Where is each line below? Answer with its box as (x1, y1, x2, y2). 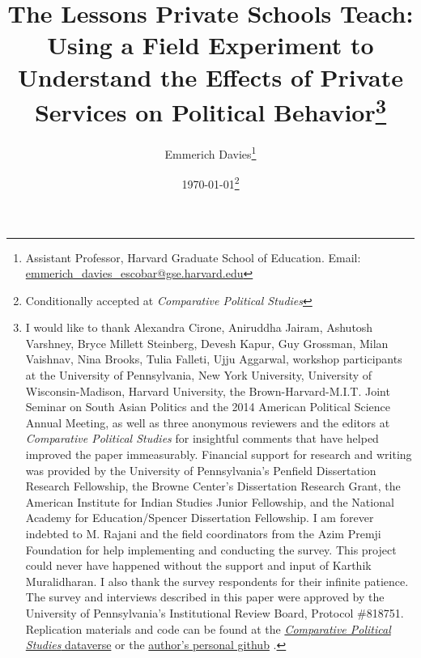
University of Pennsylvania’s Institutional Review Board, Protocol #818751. (25, 604, 404, 621)
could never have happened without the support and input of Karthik (25, 557, 372, 574)
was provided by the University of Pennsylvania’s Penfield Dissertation (25, 461, 376, 478)
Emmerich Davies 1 (164, 143, 257, 162)
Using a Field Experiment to (47, 28, 374, 62)
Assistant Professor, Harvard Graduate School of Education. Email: (25, 248, 361, 265)
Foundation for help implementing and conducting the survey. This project (25, 541, 397, 558)
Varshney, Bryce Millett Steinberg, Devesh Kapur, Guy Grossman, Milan (25, 334, 389, 351)
